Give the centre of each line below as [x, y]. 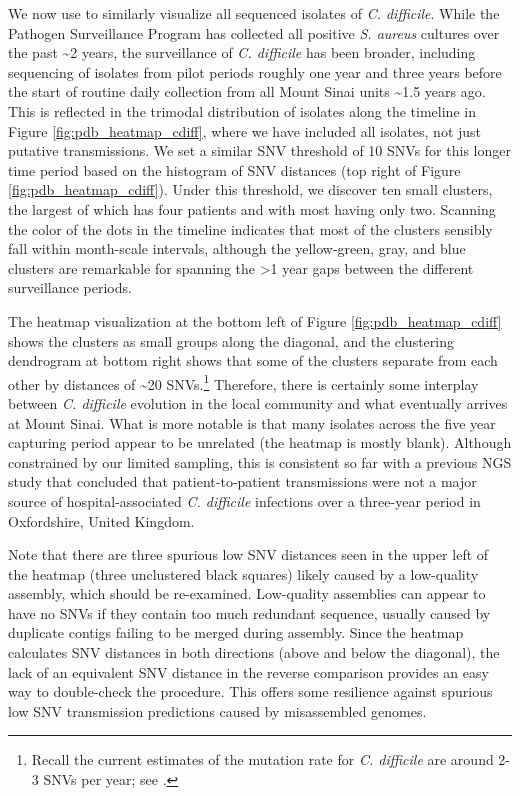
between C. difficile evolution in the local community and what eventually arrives [258, 402]
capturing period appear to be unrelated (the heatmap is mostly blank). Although [260, 442]
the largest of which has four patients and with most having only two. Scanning [252, 208]
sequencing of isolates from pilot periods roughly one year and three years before [255, 71]
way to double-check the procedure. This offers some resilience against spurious [250, 691]
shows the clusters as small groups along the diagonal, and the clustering [231, 340]
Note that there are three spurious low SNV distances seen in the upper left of [248, 554]
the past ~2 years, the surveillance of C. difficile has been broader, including [242, 52]
